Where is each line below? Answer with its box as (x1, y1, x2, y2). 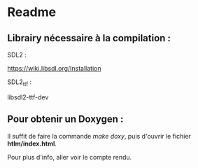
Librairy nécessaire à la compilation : (7, 32, 171, 44)
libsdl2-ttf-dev (7, 92, 49, 101)
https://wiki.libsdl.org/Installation (7, 64, 101, 72)
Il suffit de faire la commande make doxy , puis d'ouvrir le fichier (7, 132, 191, 140)
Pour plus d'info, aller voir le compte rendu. (7, 153, 132, 161)
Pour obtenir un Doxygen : (7, 113, 124, 125)
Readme (7, 4, 57, 20)
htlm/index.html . (7, 139, 57, 148)
